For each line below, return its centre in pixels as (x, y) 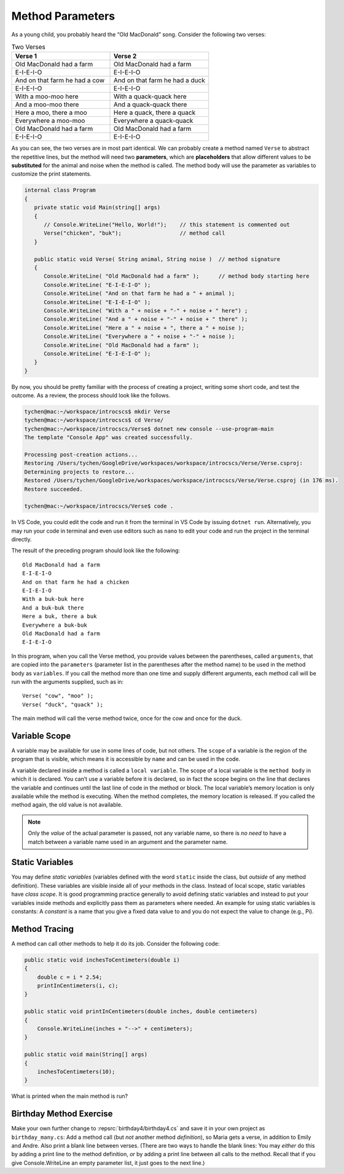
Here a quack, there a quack (155, 112)
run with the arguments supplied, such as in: (68, 681)
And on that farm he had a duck (159, 80)
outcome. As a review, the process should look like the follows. (91, 396)
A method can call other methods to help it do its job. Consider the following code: (115, 944)
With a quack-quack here (150, 96)
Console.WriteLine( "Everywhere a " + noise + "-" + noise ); (139, 337)
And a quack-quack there (150, 104)
